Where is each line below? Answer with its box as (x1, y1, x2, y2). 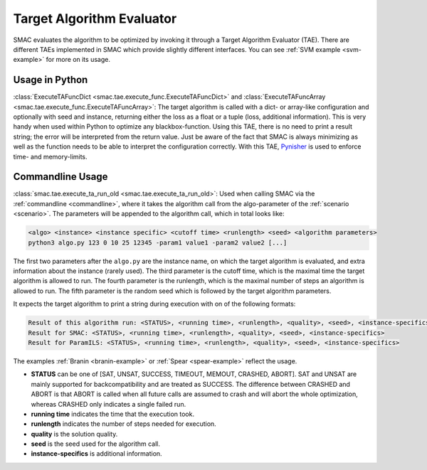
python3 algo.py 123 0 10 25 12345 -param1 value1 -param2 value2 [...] (28, 238, 288, 247)
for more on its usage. (46, 55, 110, 64)
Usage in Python (13, 74, 88, 86)
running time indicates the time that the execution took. (31, 410, 195, 418)
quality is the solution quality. (31, 429, 118, 438)
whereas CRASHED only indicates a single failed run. (31, 400, 186, 408)
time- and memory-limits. (13, 152, 88, 161)
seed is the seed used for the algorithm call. (31, 439, 160, 448)
